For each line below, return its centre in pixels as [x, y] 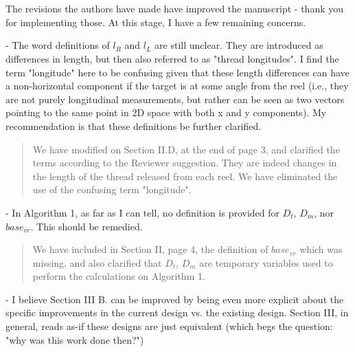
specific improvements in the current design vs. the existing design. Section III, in [177, 312]
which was [321, 249]
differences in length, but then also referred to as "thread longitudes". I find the [172, 58]
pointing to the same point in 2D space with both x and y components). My [166, 112]
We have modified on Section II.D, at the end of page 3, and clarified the [186, 149]
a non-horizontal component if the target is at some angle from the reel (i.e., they [177, 86]
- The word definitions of [58, 45]
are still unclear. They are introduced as [239, 45]
